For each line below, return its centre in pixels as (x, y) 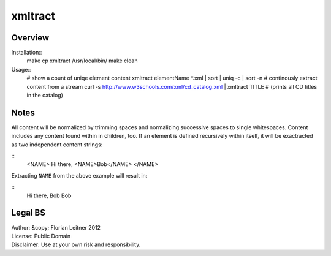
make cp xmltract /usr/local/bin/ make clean (82, 61)
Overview (30, 38)
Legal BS (29, 213)
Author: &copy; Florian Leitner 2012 (56, 227)
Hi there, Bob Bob (49, 195)
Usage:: (21, 69)
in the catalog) (45, 96)
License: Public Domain (41, 236)
